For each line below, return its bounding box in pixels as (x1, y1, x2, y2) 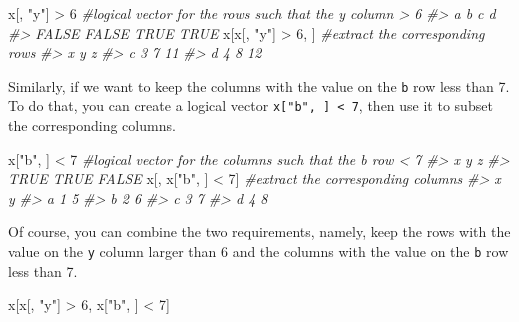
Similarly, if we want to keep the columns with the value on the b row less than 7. (8, 75, 510, 96)
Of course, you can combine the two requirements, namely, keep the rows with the (8, 221, 511, 242)
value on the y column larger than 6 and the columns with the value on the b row (8, 241, 509, 262)
